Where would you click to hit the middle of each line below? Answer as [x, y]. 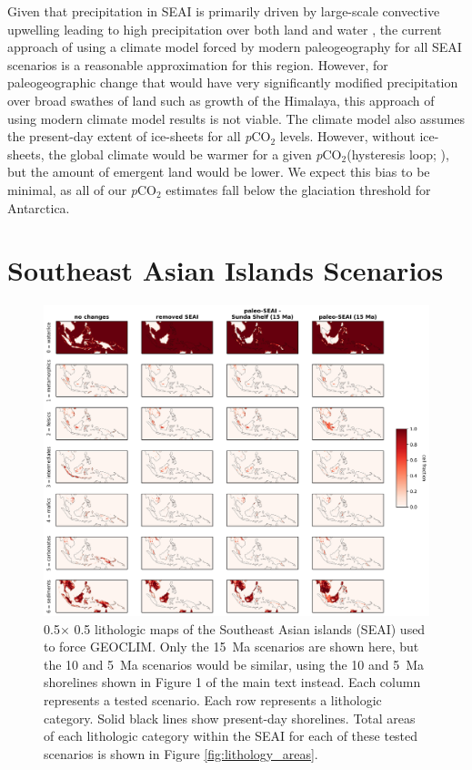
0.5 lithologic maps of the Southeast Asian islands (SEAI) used [250, 628]
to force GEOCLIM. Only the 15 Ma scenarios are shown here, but [231, 647]
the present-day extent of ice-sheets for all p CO [139, 136]
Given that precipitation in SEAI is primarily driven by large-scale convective [224, 11]
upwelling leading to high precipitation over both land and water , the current [225, 29]
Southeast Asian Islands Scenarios [226, 270]
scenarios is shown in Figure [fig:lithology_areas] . [181, 753]
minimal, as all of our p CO [82, 189]
